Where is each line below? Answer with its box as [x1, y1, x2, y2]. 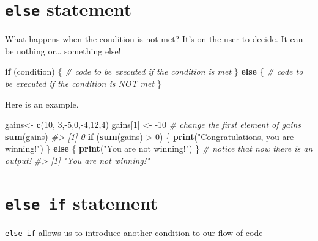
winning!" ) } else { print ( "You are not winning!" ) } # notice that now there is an [5, 142, 313, 155]
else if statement [5, 190, 158, 215]
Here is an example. [5, 97, 79, 110]
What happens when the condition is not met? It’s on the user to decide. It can [5, 32, 303, 45]
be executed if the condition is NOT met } [5, 77, 161, 90]
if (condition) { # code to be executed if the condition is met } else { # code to [5, 65, 303, 78]
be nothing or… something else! [5, 44, 121, 57]
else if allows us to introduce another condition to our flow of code [5, 226, 263, 239]
